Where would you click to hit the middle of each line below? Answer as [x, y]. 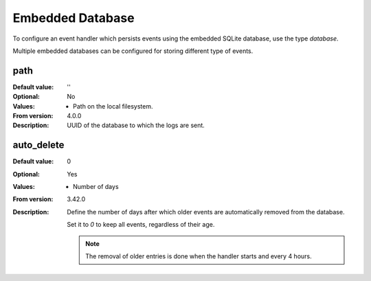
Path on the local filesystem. [113, 106]
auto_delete [38, 145]
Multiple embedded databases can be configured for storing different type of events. [133, 51]
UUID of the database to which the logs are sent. [136, 125]
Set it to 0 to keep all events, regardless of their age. [141, 225]
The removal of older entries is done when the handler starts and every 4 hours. [199, 256]
